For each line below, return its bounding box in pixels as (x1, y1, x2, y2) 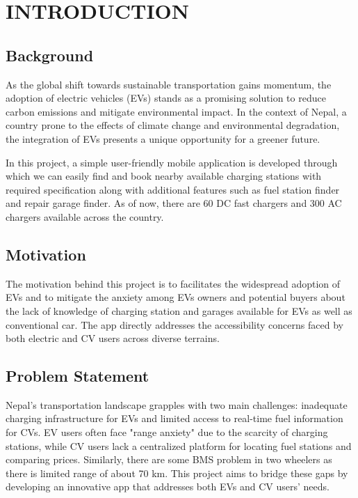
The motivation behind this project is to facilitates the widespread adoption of (6, 276, 341, 290)
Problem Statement (6, 365, 149, 387)
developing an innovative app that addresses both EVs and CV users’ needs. (6, 479, 329, 494)
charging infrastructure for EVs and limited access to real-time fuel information (6, 411, 343, 426)
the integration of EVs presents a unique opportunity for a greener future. (6, 131, 320, 146)
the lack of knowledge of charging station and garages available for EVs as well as (6, 303, 352, 318)
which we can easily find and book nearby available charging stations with (6, 169, 322, 183)
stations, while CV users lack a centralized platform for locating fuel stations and (6, 438, 352, 453)
